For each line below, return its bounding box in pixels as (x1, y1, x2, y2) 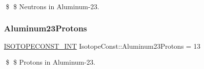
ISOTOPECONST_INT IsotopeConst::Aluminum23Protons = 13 (4, 41, 201, 51)
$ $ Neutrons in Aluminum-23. (5, 1, 100, 11)
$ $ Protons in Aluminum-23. (5, 57, 96, 67)
